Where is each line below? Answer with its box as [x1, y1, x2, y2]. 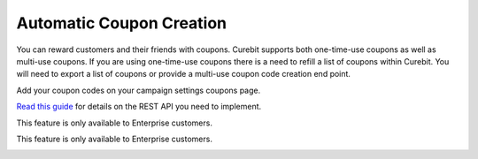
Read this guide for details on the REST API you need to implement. [16, 102, 262, 112]
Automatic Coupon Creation [16, 13, 227, 33]
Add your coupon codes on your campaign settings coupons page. [16, 85, 261, 95]
